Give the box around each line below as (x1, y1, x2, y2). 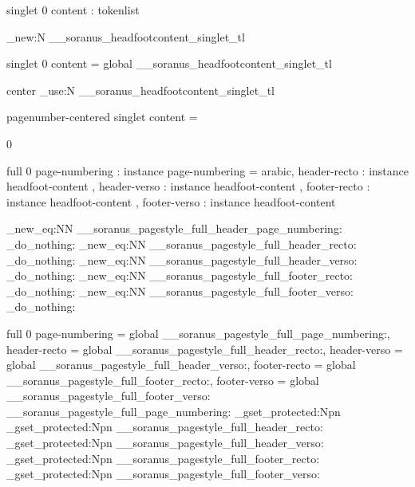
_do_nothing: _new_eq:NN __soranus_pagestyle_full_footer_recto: (6, 267, 353, 284)
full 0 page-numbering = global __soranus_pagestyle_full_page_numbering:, (6, 324, 390, 341)
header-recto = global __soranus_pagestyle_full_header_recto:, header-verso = (6, 340, 403, 357)
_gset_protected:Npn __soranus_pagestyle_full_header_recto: (6, 418, 323, 435)
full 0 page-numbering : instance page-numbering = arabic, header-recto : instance (6, 162, 409, 179)
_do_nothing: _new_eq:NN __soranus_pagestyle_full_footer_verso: (6, 282, 354, 299)
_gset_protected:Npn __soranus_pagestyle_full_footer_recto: (6, 450, 320, 466)
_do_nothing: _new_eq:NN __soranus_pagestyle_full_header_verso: (6, 251, 358, 268)
